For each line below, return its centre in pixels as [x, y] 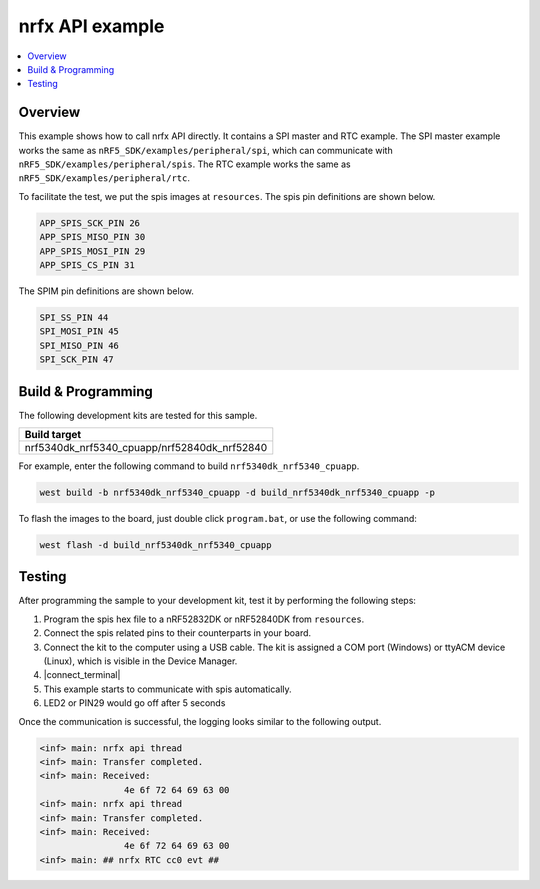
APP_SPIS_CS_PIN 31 [87, 264]
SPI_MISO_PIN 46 [79, 345]
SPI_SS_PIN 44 [74, 317]
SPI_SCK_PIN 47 [76, 359]
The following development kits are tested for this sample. [138, 415]
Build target [53, 434]
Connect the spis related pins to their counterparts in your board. [177, 633]
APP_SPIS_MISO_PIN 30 [92, 237]
